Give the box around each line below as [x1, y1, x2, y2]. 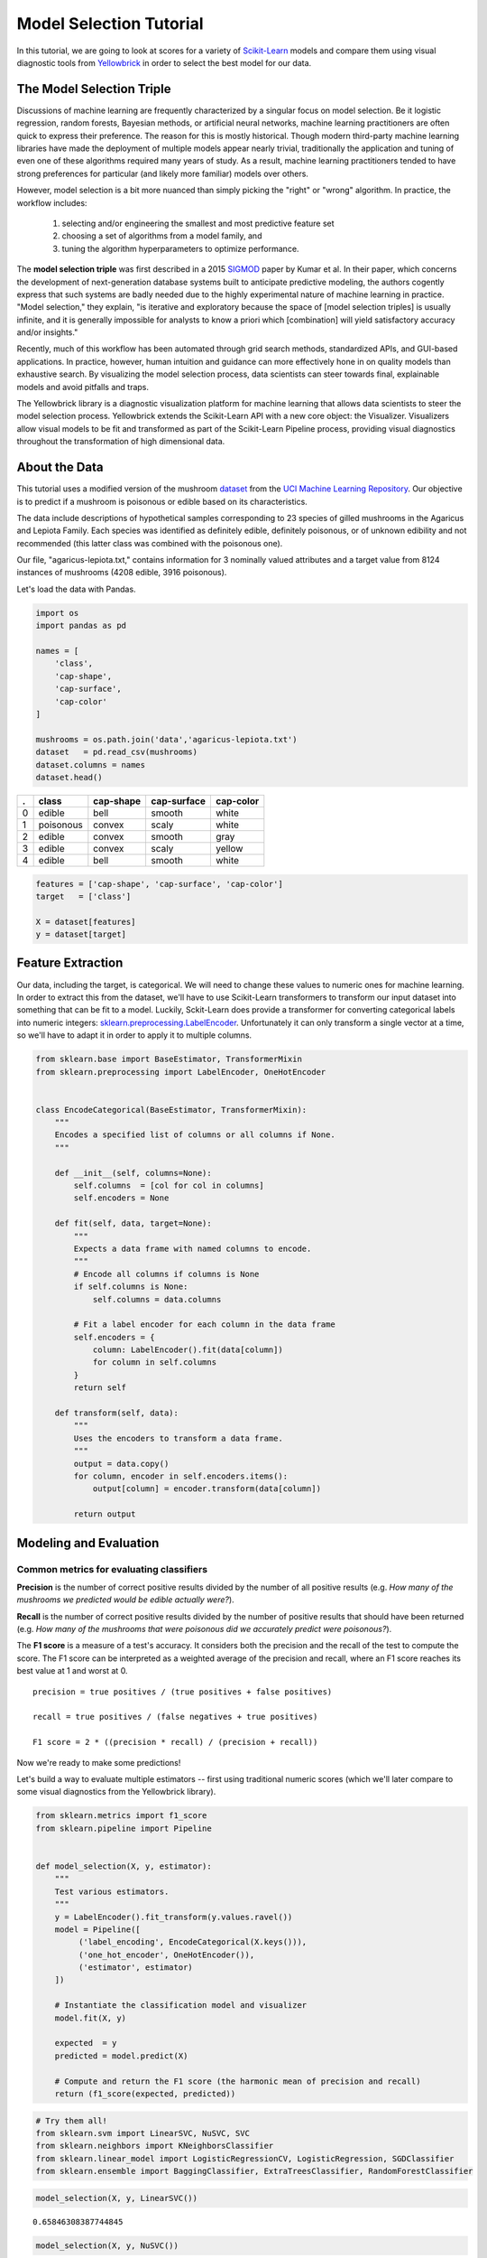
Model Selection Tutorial [16, 14, 204, 33]
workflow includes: [16, 197, 87, 208]
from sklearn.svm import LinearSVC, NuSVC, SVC [35, 2128, 250, 2138]
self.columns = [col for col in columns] [73, 1180, 265, 1191]
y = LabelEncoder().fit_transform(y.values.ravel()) [54, 1911, 293, 1922]
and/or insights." [16, 327, 78, 338]
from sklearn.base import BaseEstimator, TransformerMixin [35, 1054, 302, 1065]
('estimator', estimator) [78, 1963, 193, 1973]
